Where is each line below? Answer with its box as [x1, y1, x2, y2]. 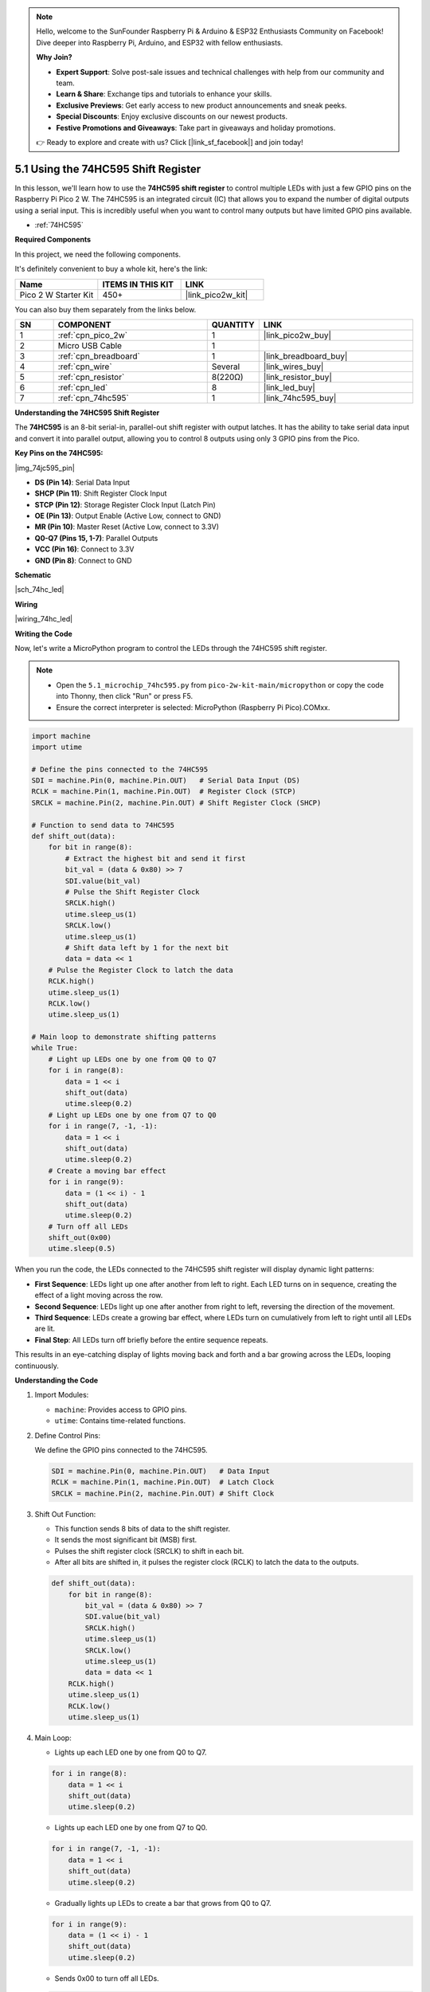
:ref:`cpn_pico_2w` [57, 329, 127, 340]
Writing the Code [14, 629, 73, 638]
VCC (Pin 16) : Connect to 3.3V [34, 544, 135, 554]
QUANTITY [211, 319, 255, 330]
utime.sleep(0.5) [48, 1244, 116, 1253]
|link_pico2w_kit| [185, 289, 248, 300]
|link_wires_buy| [263, 361, 324, 372]
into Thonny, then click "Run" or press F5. [56, 692, 193, 701]
